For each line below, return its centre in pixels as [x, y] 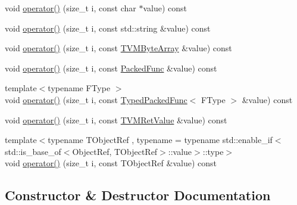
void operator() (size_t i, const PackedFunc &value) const [111, 68]
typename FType [79, 88]
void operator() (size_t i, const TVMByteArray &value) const [118, 48]
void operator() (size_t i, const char [71, 8]
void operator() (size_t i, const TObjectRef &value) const [111, 163]
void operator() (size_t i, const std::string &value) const [108, 28]
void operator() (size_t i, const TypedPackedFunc [96, 99]
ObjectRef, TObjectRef [115, 151]
